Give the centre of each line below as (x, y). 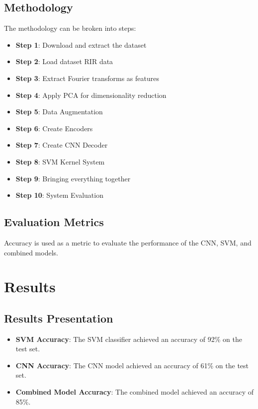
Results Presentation (59, 318)
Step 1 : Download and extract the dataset (81, 44)
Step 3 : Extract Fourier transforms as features (87, 78)
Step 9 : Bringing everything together (73, 178)
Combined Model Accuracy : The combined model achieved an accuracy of (135, 392)
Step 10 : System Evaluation (59, 195)
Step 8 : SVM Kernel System (60, 161)
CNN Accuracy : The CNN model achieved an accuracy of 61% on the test (132, 365)
